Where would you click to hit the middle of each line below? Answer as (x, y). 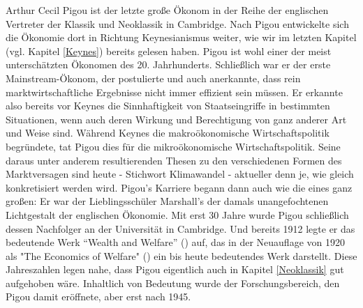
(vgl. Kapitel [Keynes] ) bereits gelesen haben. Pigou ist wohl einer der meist (169, 51)
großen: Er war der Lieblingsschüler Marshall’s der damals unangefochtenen (167, 201)
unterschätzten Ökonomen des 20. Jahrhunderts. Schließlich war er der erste (168, 64)
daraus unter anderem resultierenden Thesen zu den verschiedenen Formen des (174, 160)
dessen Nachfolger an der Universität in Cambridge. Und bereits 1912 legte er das (180, 228)
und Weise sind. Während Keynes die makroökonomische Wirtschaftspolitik (168, 133)
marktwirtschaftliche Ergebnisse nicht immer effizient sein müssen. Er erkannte (174, 92)
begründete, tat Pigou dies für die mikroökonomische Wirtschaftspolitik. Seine (173, 146)
